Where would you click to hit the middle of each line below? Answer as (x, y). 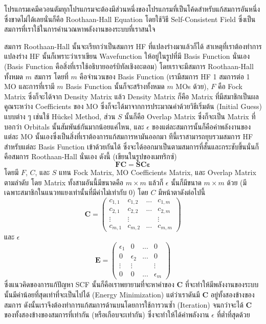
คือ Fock (230, 86)
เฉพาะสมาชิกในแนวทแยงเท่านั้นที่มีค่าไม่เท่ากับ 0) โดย (76, 192)
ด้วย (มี (237, 182)
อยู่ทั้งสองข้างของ (232, 294)
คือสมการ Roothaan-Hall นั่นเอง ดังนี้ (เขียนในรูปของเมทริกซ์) (91, 156)
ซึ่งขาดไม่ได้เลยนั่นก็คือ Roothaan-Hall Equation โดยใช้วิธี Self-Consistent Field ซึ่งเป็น (130, 19)
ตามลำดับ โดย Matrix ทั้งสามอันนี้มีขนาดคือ (64, 182)
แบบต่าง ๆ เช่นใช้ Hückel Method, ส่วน (60, 116)
